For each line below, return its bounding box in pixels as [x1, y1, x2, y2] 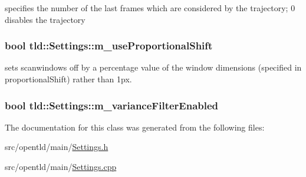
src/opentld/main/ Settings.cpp [5, 161, 117, 172]
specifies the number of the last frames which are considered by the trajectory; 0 [5, 2, 295, 14]
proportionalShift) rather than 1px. [5, 73, 132, 85]
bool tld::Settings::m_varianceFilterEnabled [5, 98, 219, 112]
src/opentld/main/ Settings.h [5, 141, 108, 153]
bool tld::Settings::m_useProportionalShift [5, 38, 213, 53]
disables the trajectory [5, 13, 85, 25]
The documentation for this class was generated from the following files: [5, 121, 265, 133]
